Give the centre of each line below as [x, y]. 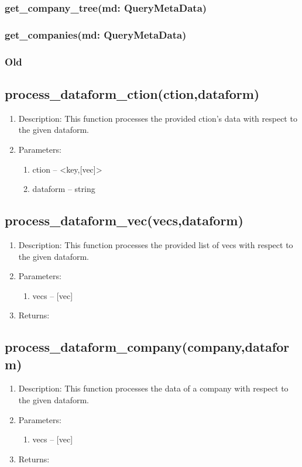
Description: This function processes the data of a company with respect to [153, 388]
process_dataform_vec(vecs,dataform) [124, 220]
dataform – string [64, 189]
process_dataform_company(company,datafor [147, 347]
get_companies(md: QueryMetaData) [96, 34]
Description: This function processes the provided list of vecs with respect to [156, 244]
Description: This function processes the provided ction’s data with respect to [158, 118]
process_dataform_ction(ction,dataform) [132, 93]
